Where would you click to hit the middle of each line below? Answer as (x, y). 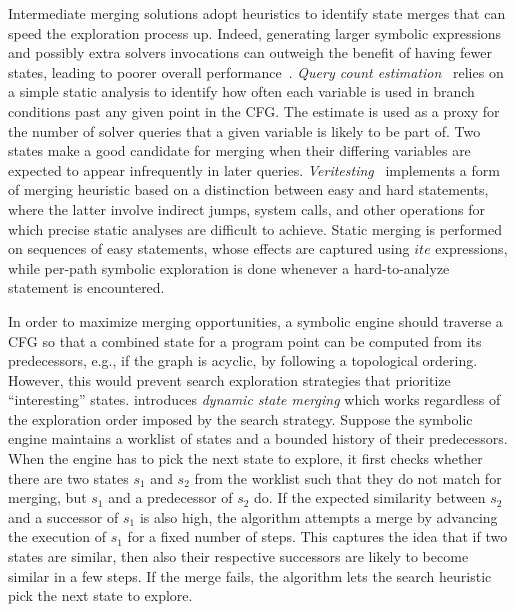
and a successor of (63, 516)
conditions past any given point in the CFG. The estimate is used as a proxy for (254, 110)
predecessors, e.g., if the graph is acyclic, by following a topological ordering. (243, 360)
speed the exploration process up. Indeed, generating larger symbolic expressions (255, 32)
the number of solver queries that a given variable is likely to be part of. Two (244, 130)
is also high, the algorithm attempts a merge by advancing (318, 516)
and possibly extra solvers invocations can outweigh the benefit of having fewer (250, 52)
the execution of (57, 536)
